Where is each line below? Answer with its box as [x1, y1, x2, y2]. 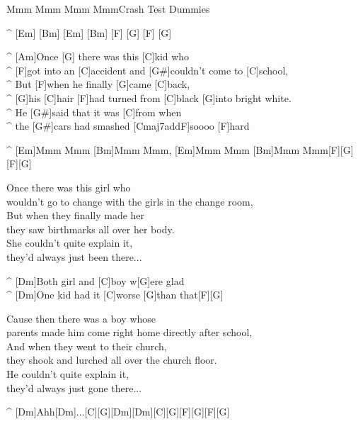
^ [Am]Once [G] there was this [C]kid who [6, 49, 190, 64]
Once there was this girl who [6, 179, 131, 194]
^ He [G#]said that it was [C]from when [6, 104, 182, 119]
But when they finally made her [6, 208, 145, 223]
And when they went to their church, [6, 338, 167, 353]
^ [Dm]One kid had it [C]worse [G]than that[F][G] [6, 287, 224, 302]
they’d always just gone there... [6, 380, 142, 395]
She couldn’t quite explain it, [6, 235, 133, 250]
